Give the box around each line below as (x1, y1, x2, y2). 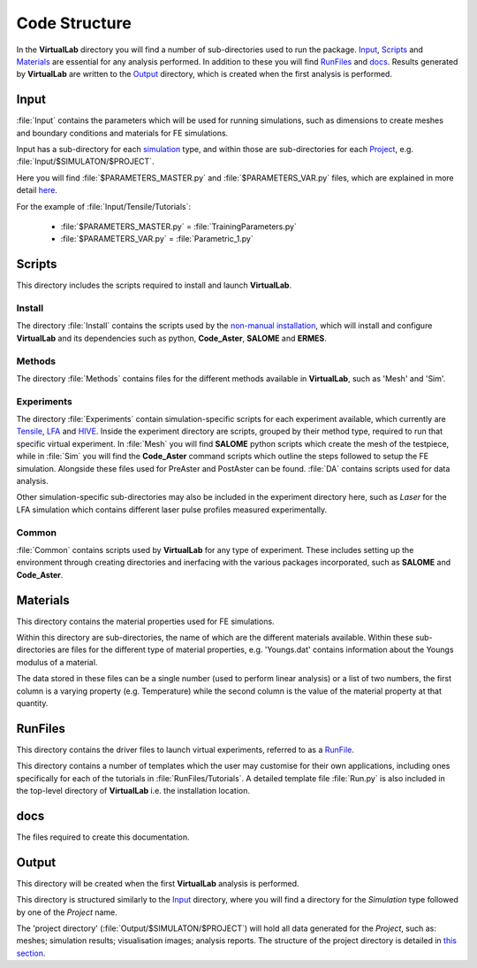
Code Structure (16, 13, 132, 33)
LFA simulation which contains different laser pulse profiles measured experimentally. (16, 504, 328, 515)
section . (16, 948, 46, 958)
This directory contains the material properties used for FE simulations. (16, 616, 275, 626)
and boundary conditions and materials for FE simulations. (16, 127, 229, 138)
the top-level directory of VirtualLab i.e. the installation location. (16, 786, 251, 796)
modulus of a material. (16, 657, 98, 667)
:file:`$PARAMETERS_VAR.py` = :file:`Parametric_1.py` (60, 234, 254, 244)
